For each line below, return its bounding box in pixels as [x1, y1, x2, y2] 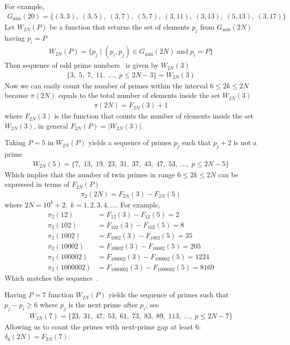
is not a [233, 137, 257, 148]
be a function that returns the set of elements [49, 21, 190, 32]
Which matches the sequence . [5, 272, 98, 283]
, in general [34, 120, 68, 131]
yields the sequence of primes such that [108, 289, 229, 300]
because [5, 90, 29, 100]
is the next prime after [68, 299, 138, 309]
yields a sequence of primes [88, 137, 172, 148]
